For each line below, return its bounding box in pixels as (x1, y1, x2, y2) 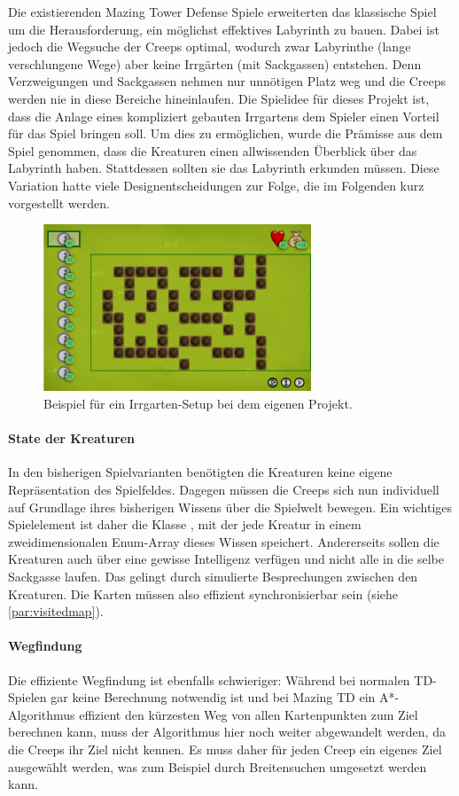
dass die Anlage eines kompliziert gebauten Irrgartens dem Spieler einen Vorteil (8, 106, 440, 125)
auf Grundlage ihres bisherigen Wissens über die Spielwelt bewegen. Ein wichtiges (8, 497, 453, 516)
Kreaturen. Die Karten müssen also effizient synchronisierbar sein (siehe (8, 584, 398, 603)
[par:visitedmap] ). (8, 602, 104, 620)
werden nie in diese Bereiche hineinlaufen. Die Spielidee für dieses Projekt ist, (8, 89, 430, 107)
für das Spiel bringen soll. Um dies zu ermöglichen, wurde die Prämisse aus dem (8, 124, 443, 143)
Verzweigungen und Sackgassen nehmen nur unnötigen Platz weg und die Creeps (8, 72, 447, 90)
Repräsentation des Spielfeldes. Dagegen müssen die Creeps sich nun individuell (8, 480, 440, 499)
